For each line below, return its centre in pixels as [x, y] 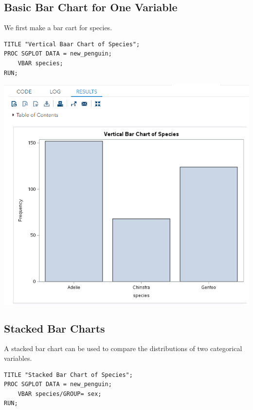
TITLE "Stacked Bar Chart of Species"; [68, 375]
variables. [18, 358]
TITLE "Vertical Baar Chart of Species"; [72, 44]
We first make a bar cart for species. [58, 28]
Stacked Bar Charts [54, 328]
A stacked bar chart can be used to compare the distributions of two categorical [123, 348]
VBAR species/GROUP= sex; [60, 394]
